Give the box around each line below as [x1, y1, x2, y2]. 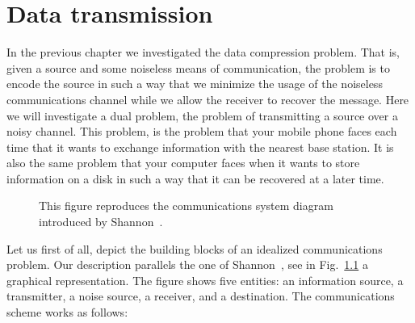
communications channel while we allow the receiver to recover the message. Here [6, 90, 409, 107]
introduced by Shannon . [39, 213, 163, 230]
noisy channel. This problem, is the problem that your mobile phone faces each [6, 123, 397, 140]
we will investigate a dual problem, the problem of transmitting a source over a [6, 107, 398, 124]
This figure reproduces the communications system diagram [39, 197, 333, 214]
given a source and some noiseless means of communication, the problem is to [6, 59, 390, 76]
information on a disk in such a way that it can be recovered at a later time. [6, 170, 384, 187]
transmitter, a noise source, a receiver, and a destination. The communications [6, 287, 395, 304]
